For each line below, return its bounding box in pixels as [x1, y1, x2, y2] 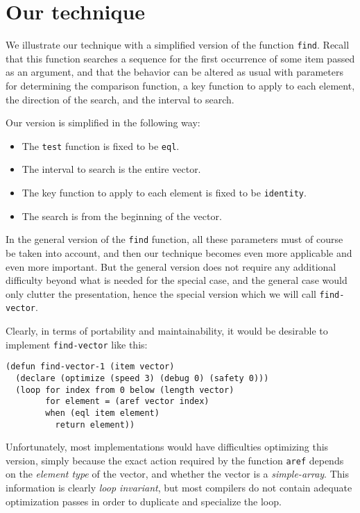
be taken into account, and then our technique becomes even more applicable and [6, 245, 352, 260]
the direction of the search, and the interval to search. [6, 92, 234, 106]
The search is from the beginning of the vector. [22, 208, 222, 223]
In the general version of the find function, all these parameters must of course [6, 232, 343, 246]
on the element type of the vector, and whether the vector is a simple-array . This [6, 466, 349, 481]
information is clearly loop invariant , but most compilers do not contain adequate [6, 480, 352, 495]
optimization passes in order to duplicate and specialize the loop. [6, 494, 282, 508]
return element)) [55, 419, 135, 430]
